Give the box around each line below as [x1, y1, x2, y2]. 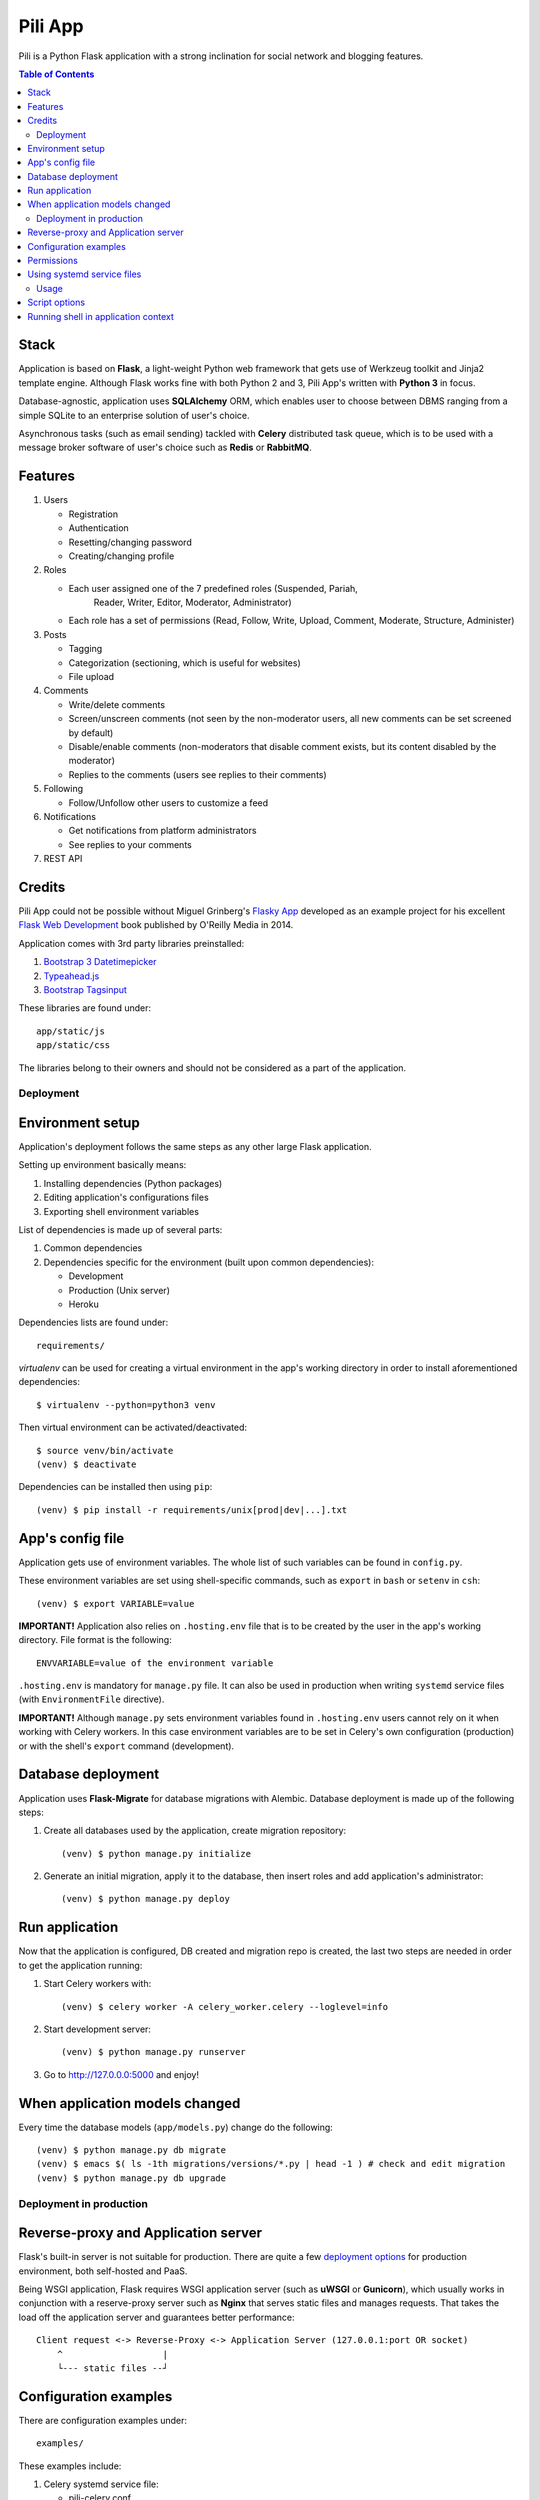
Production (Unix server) [68, 1284, 170, 1296]
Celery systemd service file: [43, 2478, 159, 2490]
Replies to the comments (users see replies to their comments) [68, 768, 327, 780]
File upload [68, 671, 115, 683]
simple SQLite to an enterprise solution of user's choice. [18, 409, 250, 421]
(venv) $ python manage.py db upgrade [36, 2172, 227, 2184]
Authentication [68, 522, 129, 534]
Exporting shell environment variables [43, 1205, 200, 1217]
